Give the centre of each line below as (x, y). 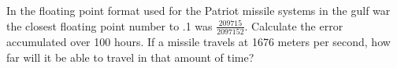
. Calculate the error (294, 25)
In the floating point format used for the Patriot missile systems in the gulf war (198, 10)
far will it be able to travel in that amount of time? (130, 57)
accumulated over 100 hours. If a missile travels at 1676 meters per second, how (198, 41)
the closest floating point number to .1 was (109, 25)
